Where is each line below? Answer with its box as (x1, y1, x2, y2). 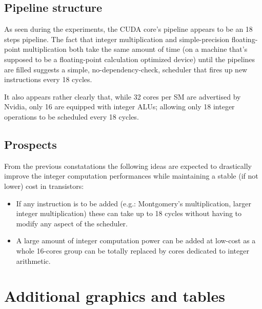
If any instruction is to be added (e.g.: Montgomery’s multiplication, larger (16, 198, 251, 208)
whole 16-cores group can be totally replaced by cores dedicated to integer (16, 245, 249, 256)
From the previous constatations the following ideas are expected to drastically (4, 160, 252, 171)
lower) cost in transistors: (4, 180, 84, 191)
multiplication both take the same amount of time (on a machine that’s (23, 44, 248, 54)
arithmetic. (16, 255, 51, 266)
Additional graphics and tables (4, 285, 226, 306)
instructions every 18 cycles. (4, 74, 92, 85)
